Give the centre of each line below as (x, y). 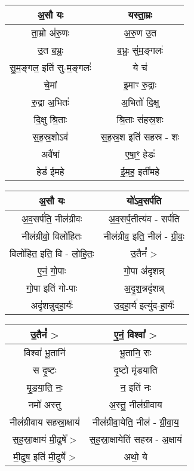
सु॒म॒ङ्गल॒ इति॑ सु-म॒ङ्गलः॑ (50, 67)
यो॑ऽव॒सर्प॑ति (144, 201)
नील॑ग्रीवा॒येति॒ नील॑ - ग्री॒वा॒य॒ (136, 422)
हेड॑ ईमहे (50, 171)
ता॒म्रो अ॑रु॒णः (50, 33)
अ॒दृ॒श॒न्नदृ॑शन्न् (144, 288)
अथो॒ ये (136, 456)
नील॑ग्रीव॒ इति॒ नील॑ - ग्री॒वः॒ (144, 236)
